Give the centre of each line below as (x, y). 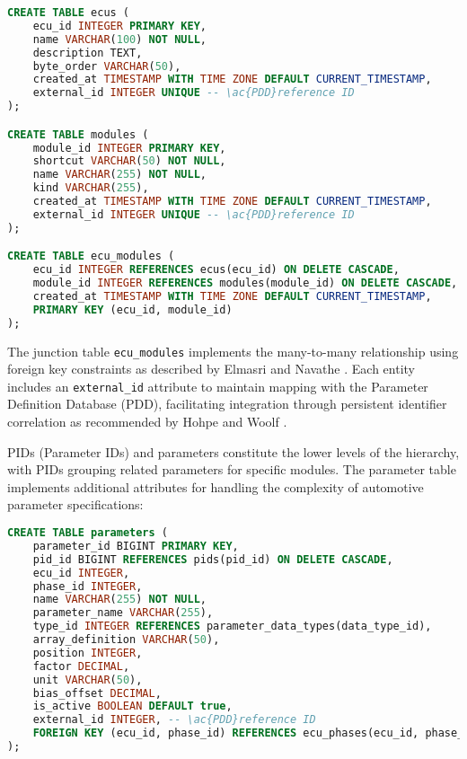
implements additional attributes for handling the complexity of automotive (216, 486)
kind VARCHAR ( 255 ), (91, 188)
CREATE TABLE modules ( (78, 134)
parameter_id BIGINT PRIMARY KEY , (136, 546)
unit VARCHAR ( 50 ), (88, 680)
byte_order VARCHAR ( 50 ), (107, 66)
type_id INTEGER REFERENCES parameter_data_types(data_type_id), (232, 627)
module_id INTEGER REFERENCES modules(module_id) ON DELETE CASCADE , (245, 283)
